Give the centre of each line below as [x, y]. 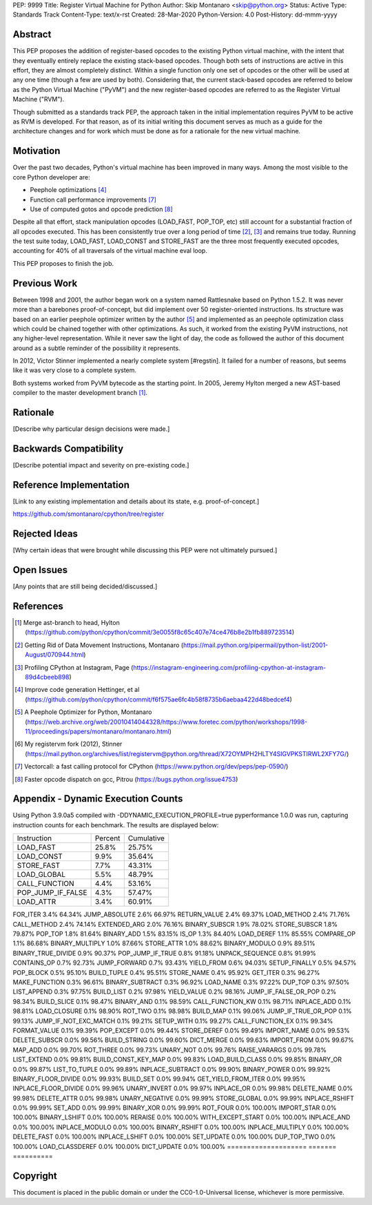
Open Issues [40, 570]
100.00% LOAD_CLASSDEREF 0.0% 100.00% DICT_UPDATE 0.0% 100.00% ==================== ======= [175, 1146]
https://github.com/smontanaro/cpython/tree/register [89, 514]
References [38, 606]
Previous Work [45, 283]
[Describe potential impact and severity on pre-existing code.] [101, 465]
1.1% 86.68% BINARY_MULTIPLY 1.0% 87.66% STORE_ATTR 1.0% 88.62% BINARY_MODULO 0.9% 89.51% [164, 943]
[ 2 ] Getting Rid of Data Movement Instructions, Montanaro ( [99, 645]
